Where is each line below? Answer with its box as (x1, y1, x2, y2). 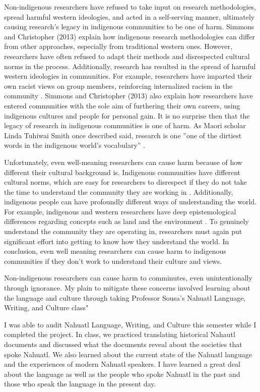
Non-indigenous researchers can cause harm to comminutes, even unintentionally (4, 272, 252, 283)
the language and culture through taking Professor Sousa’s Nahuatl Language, (4, 292, 246, 303)
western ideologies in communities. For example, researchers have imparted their (4, 71, 252, 81)
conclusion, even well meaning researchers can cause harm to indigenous (4, 246, 226, 256)
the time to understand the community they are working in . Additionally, (4, 186, 233, 197)
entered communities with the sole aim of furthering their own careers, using (4, 100, 240, 110)
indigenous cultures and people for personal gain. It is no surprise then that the (4, 110, 250, 121)
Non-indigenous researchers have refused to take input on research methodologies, (4, 2, 256, 12)
